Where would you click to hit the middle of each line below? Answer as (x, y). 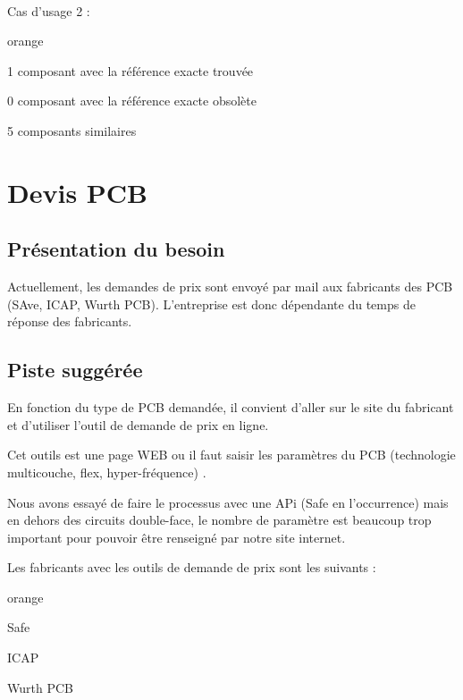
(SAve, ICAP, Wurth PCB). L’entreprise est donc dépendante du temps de (211, 304)
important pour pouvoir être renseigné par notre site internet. (177, 537)
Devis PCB (77, 192)
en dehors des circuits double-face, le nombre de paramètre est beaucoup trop (219, 520)
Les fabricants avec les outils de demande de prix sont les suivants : (192, 567)
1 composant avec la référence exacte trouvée (130, 70)
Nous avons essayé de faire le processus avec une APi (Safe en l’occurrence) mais (228, 502)
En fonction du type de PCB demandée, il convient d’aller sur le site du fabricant (231, 407)
